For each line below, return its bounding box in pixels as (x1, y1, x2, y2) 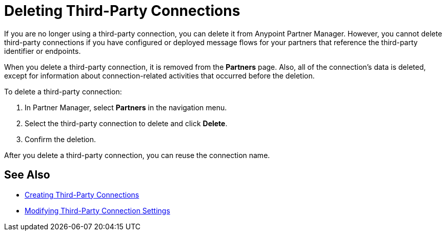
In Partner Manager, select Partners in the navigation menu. (25, 103, 227, 112)
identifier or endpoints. (4, 46, 81, 55)
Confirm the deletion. (25, 134, 96, 144)
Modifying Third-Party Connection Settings (25, 206, 170, 215)
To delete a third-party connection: (4, 87, 122, 96)
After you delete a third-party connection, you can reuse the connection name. (4, 150, 270, 160)
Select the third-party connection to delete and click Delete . (25, 119, 228, 128)
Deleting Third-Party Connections (4, 2, 240, 19)
